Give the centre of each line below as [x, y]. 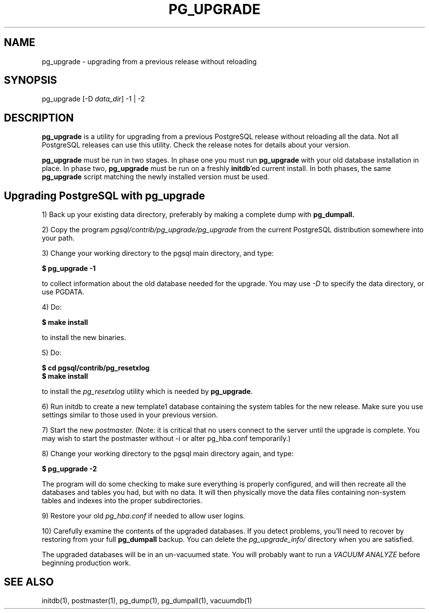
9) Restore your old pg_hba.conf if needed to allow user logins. [143, 516]
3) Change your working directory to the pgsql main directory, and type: [158, 253]
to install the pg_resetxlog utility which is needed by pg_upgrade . [147, 392]
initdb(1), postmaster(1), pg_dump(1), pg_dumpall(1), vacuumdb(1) [147, 600]
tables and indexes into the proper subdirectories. [122, 501]
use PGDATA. [63, 292]
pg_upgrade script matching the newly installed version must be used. [156, 177]
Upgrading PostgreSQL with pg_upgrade [105, 196]
